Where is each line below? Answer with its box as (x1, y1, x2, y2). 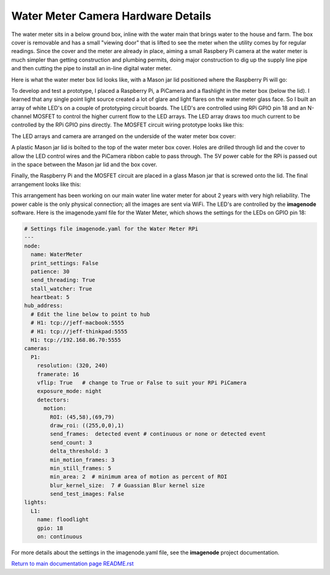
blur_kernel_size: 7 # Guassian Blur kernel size (50, 482, 205, 489)
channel (11, 113, 32, 120)
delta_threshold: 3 (50, 448, 108, 455)
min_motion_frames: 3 (50, 456, 115, 463)
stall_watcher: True (31, 285, 92, 292)
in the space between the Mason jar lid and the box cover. (11, 161, 158, 168)
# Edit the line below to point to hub (31, 310, 150, 318)
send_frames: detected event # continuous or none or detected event (50, 431, 266, 438)
